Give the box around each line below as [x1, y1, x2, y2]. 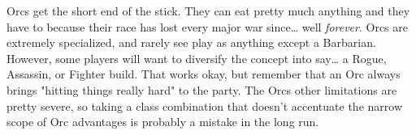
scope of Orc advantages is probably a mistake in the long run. [6, 113, 319, 130]
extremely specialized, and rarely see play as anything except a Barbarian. [6, 34, 376, 51]
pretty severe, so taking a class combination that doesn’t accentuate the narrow [6, 97, 403, 114]
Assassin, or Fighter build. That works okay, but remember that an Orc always [6, 65, 401, 82]
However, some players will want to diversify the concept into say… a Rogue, [6, 49, 387, 66]
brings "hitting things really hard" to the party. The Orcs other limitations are [6, 81, 397, 98]
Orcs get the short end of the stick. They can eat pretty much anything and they [6, 2, 410, 19]
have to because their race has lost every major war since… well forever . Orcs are [6, 18, 409, 35]
